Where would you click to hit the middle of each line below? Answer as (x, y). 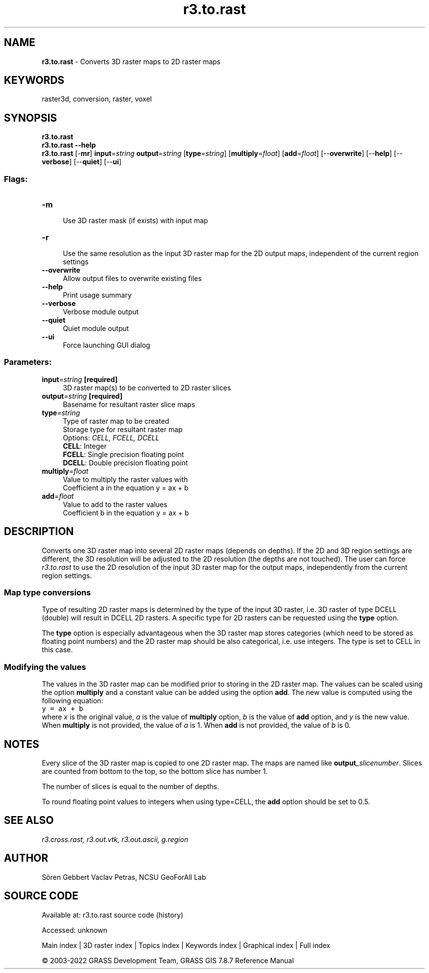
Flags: (16, 179)
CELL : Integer (85, 446)
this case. (57, 650)
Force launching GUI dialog (107, 345)
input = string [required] (80, 379)
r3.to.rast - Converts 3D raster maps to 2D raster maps (131, 61)
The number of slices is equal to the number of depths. (131, 786)
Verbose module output (101, 312)
